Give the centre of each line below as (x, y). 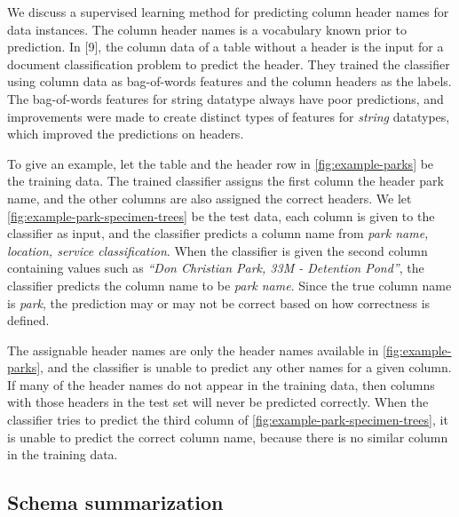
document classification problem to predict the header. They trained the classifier (229, 64)
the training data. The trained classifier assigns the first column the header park (226, 181)
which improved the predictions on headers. (126, 134)
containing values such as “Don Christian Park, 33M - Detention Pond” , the (216, 268)
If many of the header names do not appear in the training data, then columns (221, 384)
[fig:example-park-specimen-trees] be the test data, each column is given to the (221, 215)
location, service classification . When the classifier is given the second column (218, 250)
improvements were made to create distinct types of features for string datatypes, (229, 116)
